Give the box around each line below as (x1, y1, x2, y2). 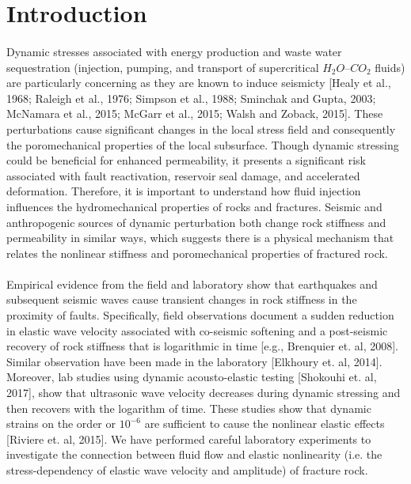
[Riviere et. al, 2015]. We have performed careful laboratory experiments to (6, 430, 371, 447)
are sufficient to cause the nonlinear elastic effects (144, 415, 385, 432)
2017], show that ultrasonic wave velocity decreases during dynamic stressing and (6, 384, 401, 401)
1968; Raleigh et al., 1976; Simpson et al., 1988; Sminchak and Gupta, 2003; (6, 89, 376, 106)
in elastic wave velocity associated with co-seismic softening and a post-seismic (6, 322, 388, 338)
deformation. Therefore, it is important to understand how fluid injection (6, 183, 361, 199)
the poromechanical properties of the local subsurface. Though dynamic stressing (6, 136, 399, 153)
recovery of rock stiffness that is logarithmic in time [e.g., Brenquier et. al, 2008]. (6, 338, 398, 354)
